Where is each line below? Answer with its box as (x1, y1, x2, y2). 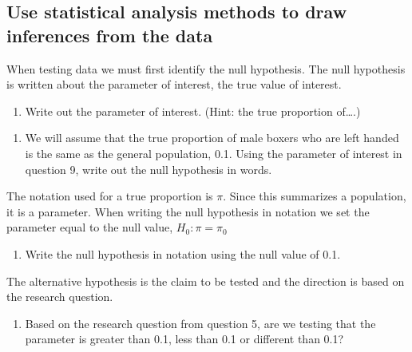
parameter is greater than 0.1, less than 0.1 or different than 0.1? (25, 330, 344, 347)
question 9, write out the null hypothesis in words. (25, 160, 272, 177)
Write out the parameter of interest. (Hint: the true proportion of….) (25, 102, 361, 119)
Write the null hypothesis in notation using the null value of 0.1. (25, 245, 341, 262)
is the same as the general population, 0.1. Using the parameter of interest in (25, 144, 402, 161)
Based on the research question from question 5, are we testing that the (25, 314, 376, 331)
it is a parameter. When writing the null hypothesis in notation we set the (6, 203, 370, 220)
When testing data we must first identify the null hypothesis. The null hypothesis (6, 60, 406, 77)
